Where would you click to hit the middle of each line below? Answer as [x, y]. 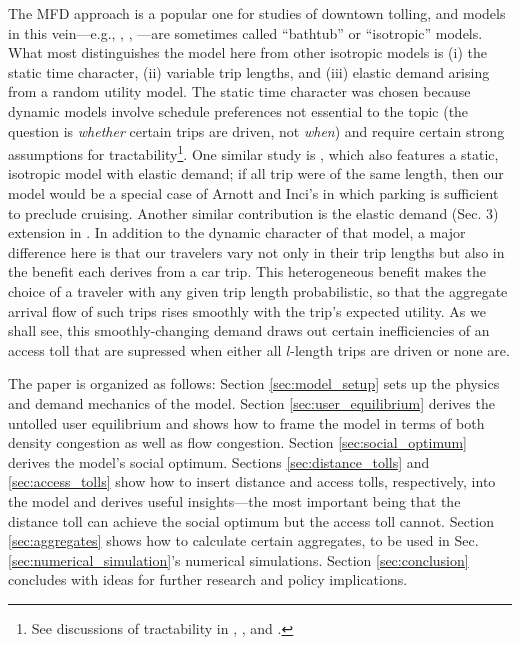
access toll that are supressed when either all [145, 349]
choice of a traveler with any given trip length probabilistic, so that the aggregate [258, 290]
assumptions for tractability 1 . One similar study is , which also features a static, [253, 152]
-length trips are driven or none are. [400, 349]
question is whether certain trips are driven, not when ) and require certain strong [256, 130]
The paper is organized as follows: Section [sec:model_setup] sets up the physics [254, 383]
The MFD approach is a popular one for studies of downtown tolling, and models [257, 13]
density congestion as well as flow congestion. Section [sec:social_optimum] [237, 442]
